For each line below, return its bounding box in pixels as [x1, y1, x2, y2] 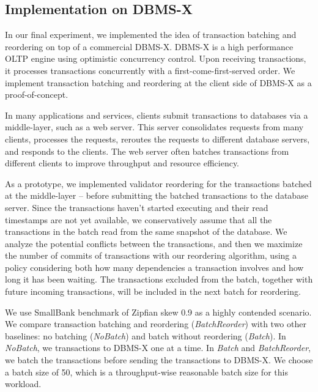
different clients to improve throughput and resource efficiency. [5, 157, 240, 169]
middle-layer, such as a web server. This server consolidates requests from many [5, 120, 304, 133]
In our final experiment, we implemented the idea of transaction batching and [5, 28, 297, 41]
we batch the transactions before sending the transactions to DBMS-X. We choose [5, 353, 313, 366]
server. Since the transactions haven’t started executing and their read [5, 201, 268, 213]
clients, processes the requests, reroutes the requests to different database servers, [5, 132, 310, 145]
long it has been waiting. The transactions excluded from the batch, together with [5, 273, 313, 286]
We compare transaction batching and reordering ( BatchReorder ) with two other [5, 317, 306, 330]
